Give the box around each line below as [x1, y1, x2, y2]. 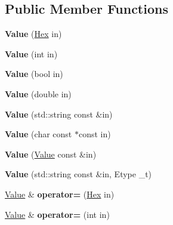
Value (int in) [5, 47, 58, 60]
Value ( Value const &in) [5, 147, 97, 160]
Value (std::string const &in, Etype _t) [5, 168, 152, 180]
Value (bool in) [5, 67, 63, 80]
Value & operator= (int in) [5, 208, 110, 220]
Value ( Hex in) [5, 27, 62, 40]
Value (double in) [5, 87, 72, 100]
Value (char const [5, 128, 72, 140]
